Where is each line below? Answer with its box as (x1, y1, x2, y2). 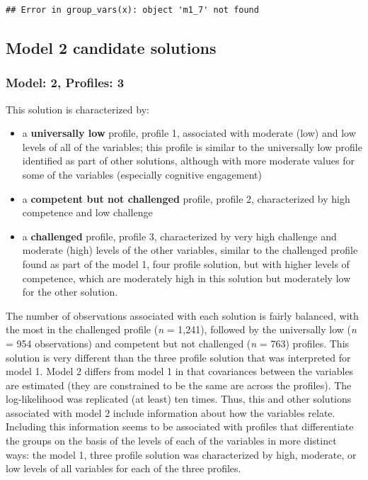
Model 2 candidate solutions (6, 36, 217, 58)
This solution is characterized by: (6, 101, 149, 116)
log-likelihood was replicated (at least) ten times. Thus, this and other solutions (6, 391, 352, 406)
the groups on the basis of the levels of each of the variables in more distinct (6, 433, 337, 448)
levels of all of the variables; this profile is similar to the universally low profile (22, 139, 362, 154)
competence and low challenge (22, 205, 153, 220)
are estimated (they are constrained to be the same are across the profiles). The (6, 377, 352, 392)
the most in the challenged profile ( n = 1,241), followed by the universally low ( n (6, 322, 357, 337)
